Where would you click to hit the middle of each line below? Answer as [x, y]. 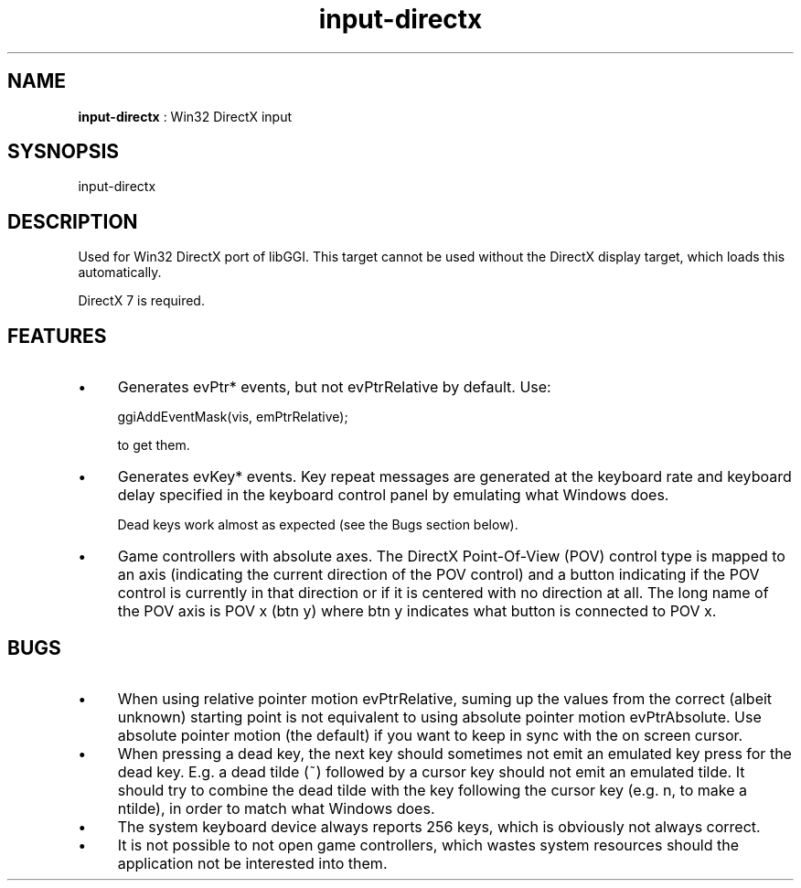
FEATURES [57, 336]
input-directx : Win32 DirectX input [185, 116]
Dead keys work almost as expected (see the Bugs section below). [318, 525]
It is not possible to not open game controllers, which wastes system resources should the [428, 845]
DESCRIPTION [73, 221]
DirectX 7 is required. [141, 301]
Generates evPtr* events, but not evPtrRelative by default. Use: [334, 387]
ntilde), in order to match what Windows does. [276, 808]
